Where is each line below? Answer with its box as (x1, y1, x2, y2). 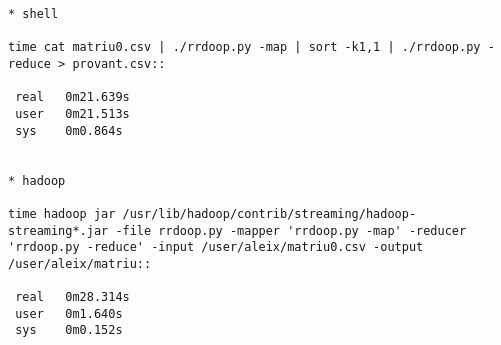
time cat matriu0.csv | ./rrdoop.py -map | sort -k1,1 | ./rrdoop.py (8, 40, 481, 55)
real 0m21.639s (15, 90, 130, 105)
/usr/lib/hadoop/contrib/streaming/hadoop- (122, 206, 417, 221)
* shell (8, 7, 59, 21)
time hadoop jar (8, 206, 116, 221)
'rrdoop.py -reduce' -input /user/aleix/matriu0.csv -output (8, 240, 424, 255)
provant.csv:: (72, 56, 166, 71)
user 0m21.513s (15, 106, 130, 121)
